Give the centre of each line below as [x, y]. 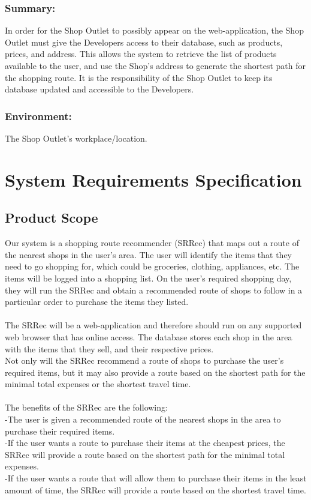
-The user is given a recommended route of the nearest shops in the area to [143, 419]
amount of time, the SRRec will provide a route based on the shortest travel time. [155, 489]
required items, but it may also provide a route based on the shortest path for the [155, 372]
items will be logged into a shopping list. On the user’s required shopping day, [148, 278]
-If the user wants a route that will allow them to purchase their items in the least [156, 478]
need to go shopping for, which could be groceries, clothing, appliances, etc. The [152, 266]
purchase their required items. [60, 431]
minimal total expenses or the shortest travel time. [98, 384]
